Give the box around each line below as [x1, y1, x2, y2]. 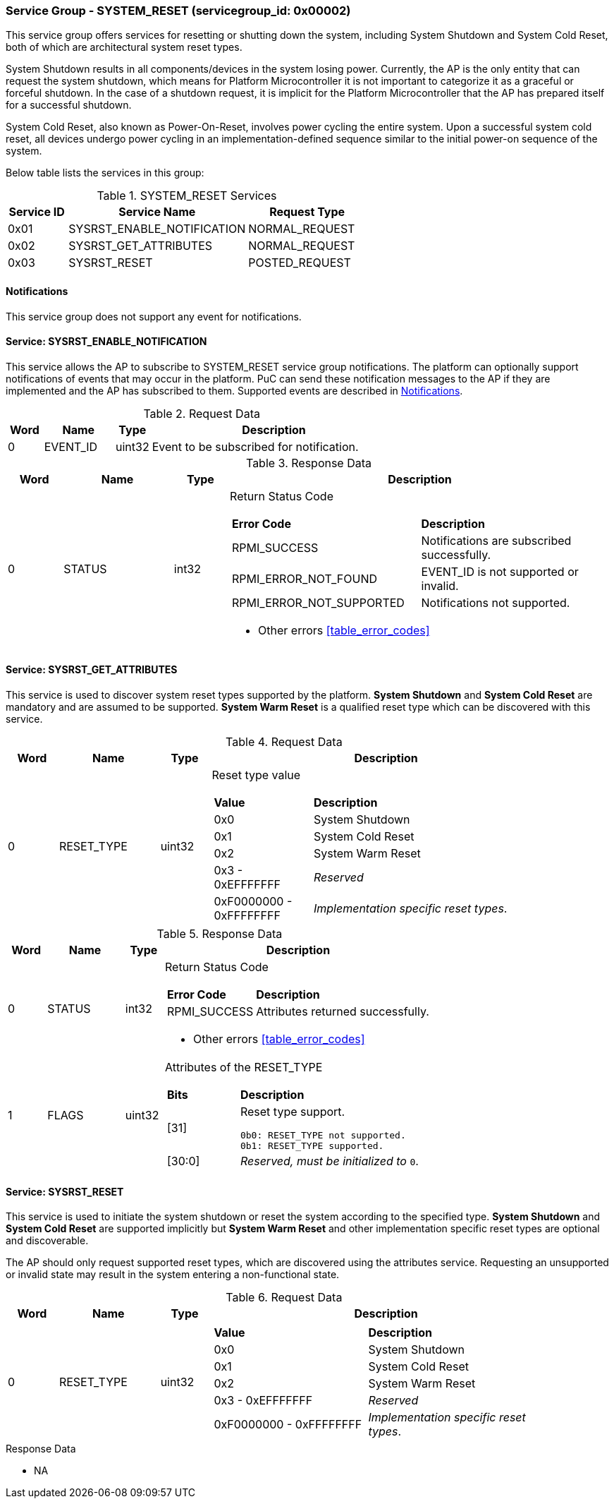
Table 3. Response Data [245, 455, 372, 470]
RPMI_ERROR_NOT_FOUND [232, 571, 377, 586]
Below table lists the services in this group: [6, 167, 204, 179]
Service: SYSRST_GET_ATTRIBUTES [6, 663, 178, 676]
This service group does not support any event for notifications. [6, 310, 302, 323]
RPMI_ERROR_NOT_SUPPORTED [232, 595, 405, 610]
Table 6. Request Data [226, 1290, 343, 1305]
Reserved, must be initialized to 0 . [240, 1154, 419, 1169]
